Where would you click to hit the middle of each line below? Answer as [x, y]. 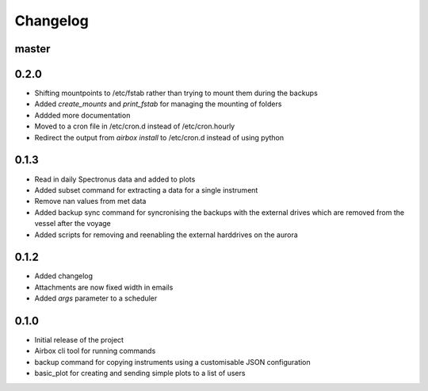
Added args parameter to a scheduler [96, 298]
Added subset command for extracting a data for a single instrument [146, 190]
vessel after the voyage [73, 224]
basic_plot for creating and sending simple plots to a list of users [140, 374]
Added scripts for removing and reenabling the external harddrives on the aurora [166, 235]
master [32, 49]
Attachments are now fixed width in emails [104, 287]
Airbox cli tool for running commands [95, 351]
